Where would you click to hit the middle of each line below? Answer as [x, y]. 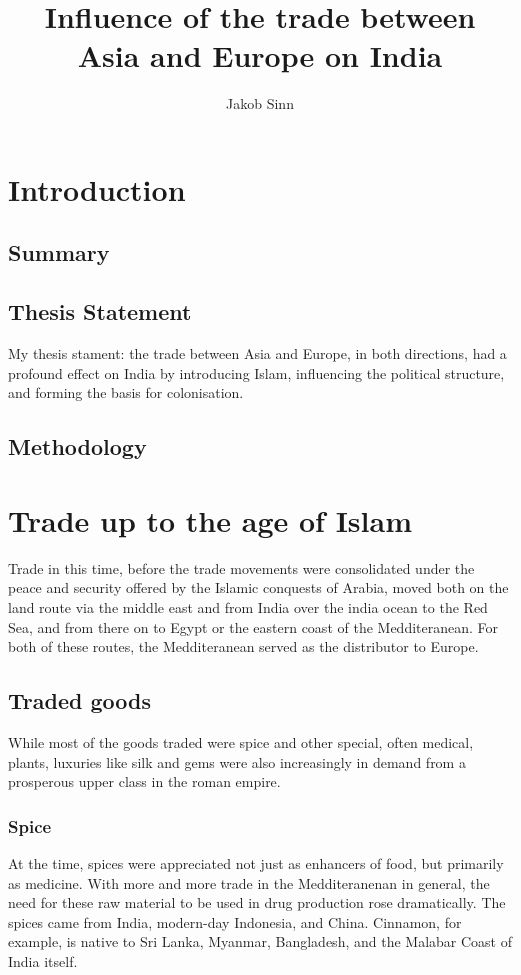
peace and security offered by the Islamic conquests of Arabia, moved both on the [258, 587]
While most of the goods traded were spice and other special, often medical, [241, 741]
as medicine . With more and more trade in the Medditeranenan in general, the [249, 882]
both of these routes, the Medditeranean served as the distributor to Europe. [243, 646]
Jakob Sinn [260, 103]
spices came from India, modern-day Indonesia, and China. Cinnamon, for [235, 921]
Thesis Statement [100, 311]
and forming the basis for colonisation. [126, 392]
